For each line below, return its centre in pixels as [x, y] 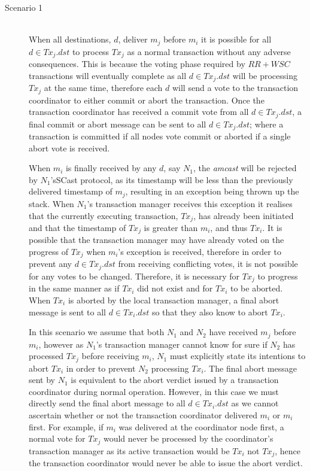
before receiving [110, 356]
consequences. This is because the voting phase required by [137, 64]
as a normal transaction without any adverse [209, 51]
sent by [42, 380]
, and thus [229, 227]
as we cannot [255, 403]
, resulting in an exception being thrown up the [212, 191]
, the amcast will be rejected [245, 168]
